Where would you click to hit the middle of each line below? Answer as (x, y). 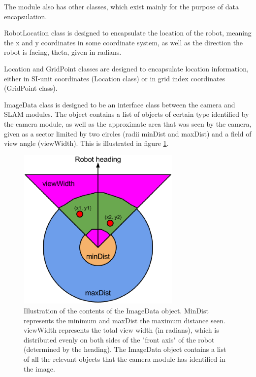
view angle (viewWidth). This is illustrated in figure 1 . (86, 143)
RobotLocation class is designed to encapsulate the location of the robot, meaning (128, 33)
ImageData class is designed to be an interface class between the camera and (120, 104)
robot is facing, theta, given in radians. (63, 52)
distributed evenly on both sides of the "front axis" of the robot (119, 339)
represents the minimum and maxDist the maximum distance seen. (125, 320)
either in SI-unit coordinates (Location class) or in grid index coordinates (115, 78)
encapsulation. (26, 16)
